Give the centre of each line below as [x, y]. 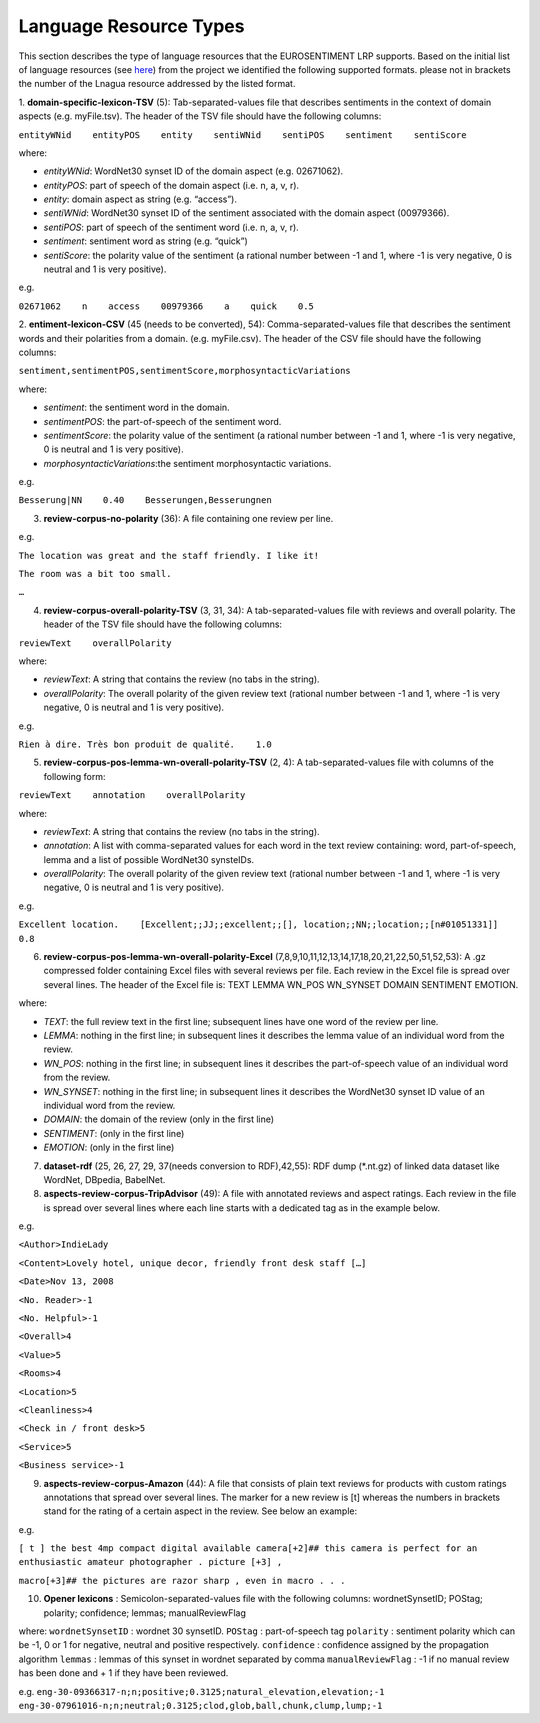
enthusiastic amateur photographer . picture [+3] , [150, 1562]
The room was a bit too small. [95, 574]
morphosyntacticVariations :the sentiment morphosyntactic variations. [187, 463]
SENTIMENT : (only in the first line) [114, 1133]
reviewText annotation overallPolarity [132, 795]
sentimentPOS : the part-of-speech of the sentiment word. [162, 421]
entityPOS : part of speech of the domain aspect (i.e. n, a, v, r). [171, 185]
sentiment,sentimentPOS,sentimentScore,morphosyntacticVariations [185, 371]
